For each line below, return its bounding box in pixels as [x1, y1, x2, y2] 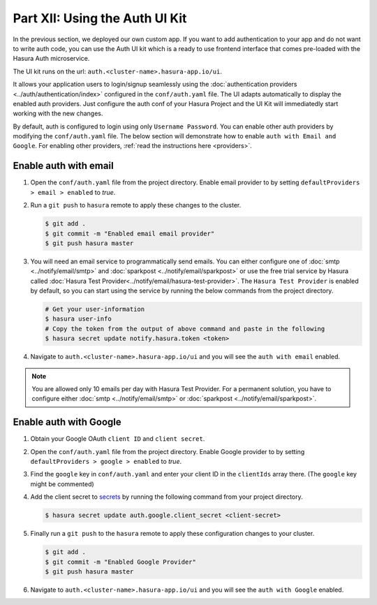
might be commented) [30, 479, 94, 488]
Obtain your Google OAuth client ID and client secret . [30, 435, 205, 443]
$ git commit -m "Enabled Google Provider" [45, 557, 197, 566]
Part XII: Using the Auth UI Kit [13, 10, 187, 26]
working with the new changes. [13, 109, 103, 118]
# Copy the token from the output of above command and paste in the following [45, 325, 325, 333]
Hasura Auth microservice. [13, 54, 90, 63]
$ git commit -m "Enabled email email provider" [45, 229, 215, 238]
